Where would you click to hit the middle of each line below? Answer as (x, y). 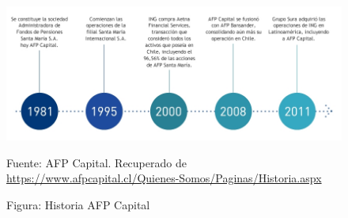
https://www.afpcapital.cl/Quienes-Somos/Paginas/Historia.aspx (164, 178)
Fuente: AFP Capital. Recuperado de (96, 162)
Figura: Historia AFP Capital (78, 204)
